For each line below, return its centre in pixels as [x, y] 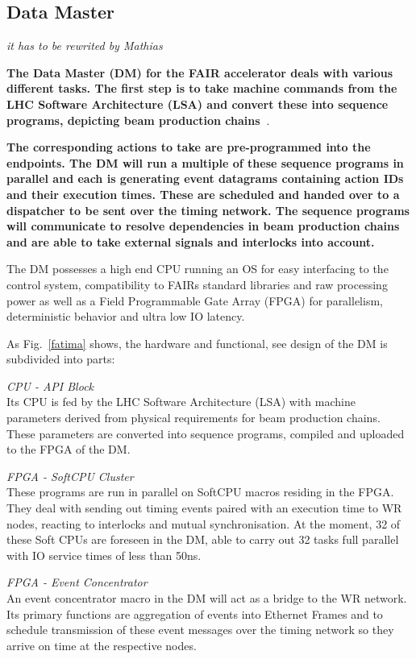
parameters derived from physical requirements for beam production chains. [193, 418]
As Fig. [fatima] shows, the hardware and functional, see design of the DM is [197, 343]
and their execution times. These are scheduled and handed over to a [203, 194]
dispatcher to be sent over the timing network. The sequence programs [208, 210]
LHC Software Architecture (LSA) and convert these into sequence [198, 104]
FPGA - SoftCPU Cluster [70, 476]
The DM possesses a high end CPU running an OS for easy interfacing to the [198, 269]
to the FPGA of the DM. [69, 449]
